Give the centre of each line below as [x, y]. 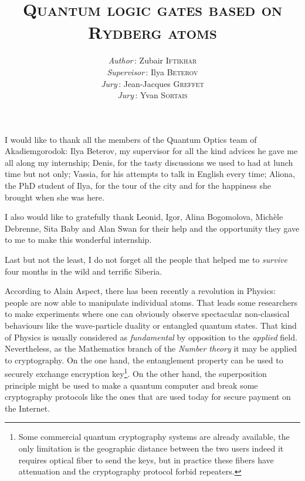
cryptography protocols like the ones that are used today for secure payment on [148, 397]
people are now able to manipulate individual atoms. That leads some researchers [151, 302]
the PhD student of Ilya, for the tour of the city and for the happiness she [138, 186]
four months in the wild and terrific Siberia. [84, 271]
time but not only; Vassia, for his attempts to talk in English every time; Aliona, [150, 174]
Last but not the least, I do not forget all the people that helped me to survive [146, 260]
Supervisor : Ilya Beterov [152, 71]
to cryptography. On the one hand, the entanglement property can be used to [144, 360]
